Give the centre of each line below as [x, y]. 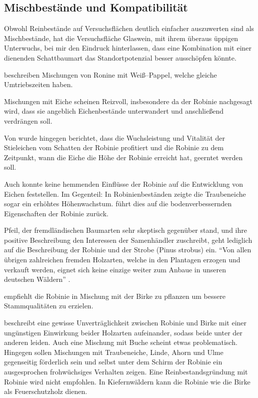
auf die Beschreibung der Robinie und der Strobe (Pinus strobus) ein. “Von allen [128, 250]
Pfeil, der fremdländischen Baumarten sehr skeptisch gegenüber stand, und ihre [125, 230]
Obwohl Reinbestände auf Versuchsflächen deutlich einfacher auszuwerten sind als [129, 28]
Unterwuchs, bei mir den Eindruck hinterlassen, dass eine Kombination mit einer [128, 48]
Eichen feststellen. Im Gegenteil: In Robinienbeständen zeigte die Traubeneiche [125, 193]
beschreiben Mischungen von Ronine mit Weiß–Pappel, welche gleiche [110, 74]
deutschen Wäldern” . [37, 279]
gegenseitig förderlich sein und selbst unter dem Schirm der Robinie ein [113, 362]
